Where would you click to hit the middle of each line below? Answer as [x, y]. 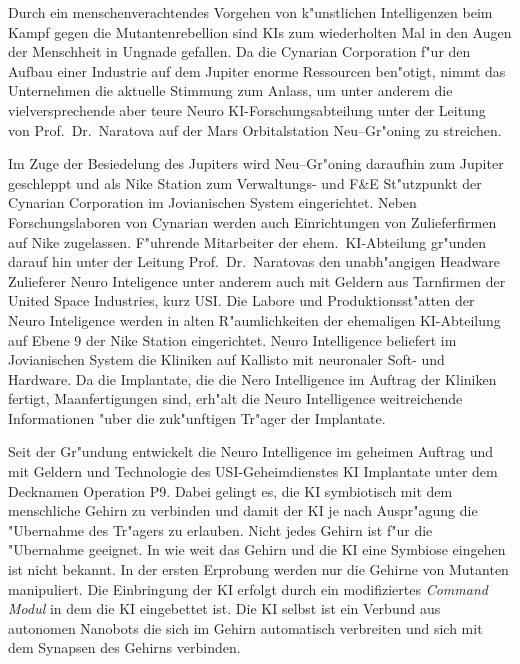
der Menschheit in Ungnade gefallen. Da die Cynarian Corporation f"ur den [239, 51]
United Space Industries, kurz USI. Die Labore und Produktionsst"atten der [241, 300]
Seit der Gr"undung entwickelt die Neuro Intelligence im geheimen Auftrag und [251, 451]
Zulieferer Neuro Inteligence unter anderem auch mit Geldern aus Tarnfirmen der [257, 280]
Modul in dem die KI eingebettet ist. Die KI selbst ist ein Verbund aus [224, 608]
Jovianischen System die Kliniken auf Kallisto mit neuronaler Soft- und [226, 359]
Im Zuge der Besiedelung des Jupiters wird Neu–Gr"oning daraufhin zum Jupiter [256, 163]
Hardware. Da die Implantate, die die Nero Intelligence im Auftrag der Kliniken [252, 378]
